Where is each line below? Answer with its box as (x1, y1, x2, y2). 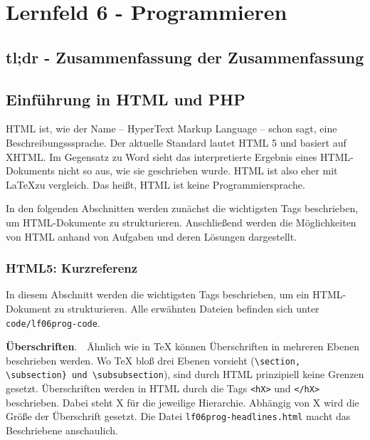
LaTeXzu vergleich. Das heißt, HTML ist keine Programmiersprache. (6, 177, 305, 192)
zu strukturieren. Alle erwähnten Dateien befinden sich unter (54, 300, 319, 315)
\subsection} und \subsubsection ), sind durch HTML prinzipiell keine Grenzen (6, 367, 364, 382)
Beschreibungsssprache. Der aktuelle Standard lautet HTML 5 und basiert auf (6, 135, 347, 150)
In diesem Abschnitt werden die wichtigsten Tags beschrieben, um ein (6, 287, 310, 302)
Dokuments (6, 163, 55, 178)
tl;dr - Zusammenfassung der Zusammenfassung (6, 46, 364, 68)
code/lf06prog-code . (6, 315, 100, 330)
